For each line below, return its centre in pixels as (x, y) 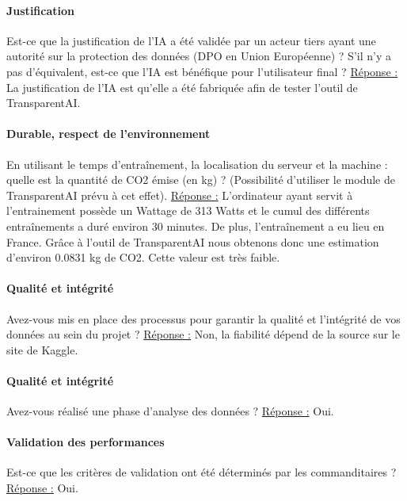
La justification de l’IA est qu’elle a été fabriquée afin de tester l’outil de (182, 87)
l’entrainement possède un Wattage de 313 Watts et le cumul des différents (188, 210)
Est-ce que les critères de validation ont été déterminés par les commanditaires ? (202, 472)
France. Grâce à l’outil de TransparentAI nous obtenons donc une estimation (193, 241)
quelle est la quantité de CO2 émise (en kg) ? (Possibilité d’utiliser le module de (201, 180)
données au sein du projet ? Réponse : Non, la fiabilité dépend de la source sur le (203, 334)
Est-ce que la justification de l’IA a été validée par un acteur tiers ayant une (191, 40)
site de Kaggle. (42, 349)
